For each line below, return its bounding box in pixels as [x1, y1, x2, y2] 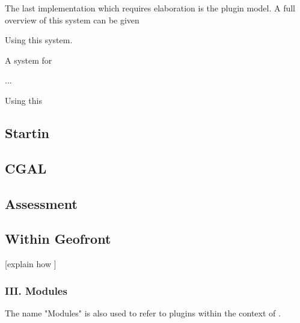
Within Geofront [5, 229, 111, 248]
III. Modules [5, 283, 67, 298]
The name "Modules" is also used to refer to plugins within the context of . [5, 306, 281, 319]
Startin [5, 123, 50, 142]
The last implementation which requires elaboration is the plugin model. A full [5, 2, 295, 14]
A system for [5, 53, 52, 66]
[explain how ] [5, 258, 57, 270]
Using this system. [5, 34, 73, 46]
